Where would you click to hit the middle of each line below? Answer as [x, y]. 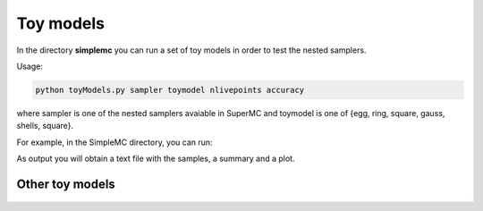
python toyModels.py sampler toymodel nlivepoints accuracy [170, 90]
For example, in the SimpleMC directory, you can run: [115, 142]
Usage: [30, 66]
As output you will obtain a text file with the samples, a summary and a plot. [156, 159]
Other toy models [66, 184]
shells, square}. [45, 126]
